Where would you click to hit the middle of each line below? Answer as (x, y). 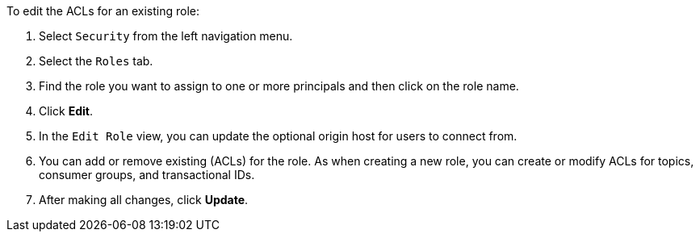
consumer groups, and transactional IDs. (147, 175)
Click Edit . (66, 111)
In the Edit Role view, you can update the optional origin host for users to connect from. (278, 136)
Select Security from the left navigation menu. (166, 36)
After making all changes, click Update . (144, 200)
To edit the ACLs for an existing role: (103, 11)
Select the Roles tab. (96, 61)
